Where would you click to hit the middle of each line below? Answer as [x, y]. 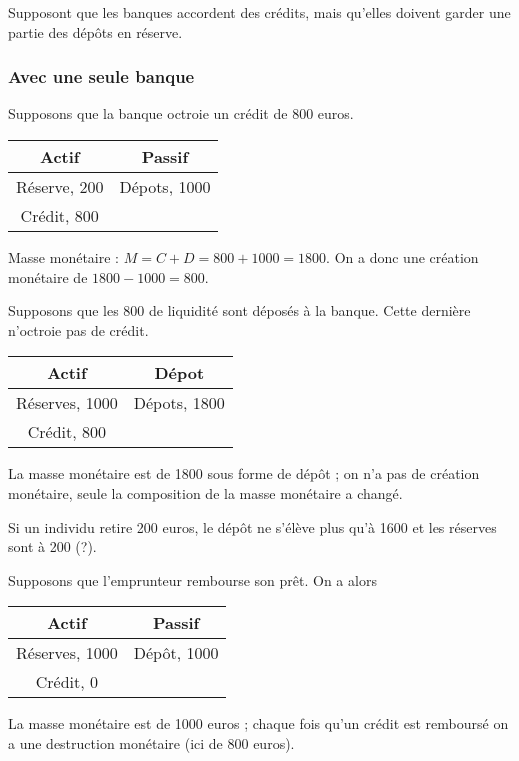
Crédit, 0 [67, 682]
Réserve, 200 [60, 186]
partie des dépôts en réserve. [95, 31]
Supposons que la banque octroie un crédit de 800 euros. [181, 113]
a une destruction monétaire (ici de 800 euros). [151, 742]
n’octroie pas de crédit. [78, 329]
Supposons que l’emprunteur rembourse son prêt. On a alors [192, 579]
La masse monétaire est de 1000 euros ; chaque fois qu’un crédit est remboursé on [258, 723]
